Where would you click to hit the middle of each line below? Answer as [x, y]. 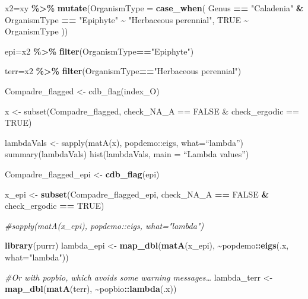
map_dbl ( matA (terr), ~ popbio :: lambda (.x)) [91, 289]
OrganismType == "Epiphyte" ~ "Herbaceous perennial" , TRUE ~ [127, 19]
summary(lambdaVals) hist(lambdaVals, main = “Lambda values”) [127, 154]
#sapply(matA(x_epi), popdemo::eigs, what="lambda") [104, 225]
